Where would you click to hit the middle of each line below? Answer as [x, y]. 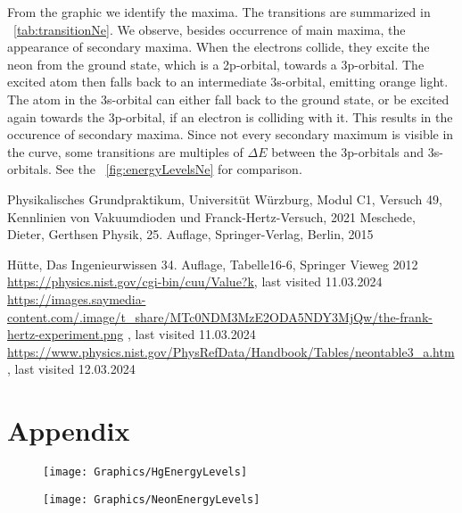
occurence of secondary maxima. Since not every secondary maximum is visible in [231, 134]
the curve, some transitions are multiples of [125, 151]
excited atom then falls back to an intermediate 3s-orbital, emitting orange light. [228, 82]
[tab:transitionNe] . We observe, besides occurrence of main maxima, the [210, 29]
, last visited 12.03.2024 [71, 369]
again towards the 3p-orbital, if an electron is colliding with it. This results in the [230, 116]
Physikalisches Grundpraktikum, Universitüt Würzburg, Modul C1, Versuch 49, [225, 199]
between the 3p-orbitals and [348, 151]
